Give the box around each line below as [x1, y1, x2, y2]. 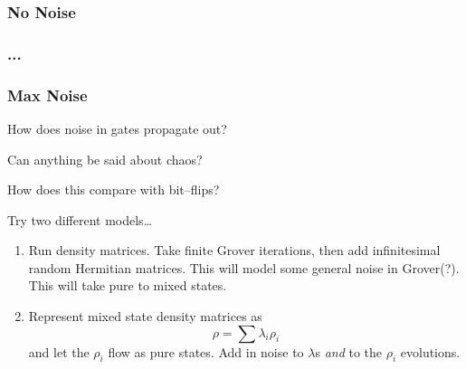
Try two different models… [7, 210, 153, 229]
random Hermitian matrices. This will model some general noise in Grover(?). [28, 258, 460, 277]
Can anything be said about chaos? [7, 149, 203, 168]
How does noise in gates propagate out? [7, 118, 227, 137]
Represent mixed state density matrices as [28, 307, 262, 326]
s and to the [315, 342, 383, 361]
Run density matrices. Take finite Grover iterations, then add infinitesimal [28, 241, 441, 260]
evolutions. [400, 342, 461, 361]
